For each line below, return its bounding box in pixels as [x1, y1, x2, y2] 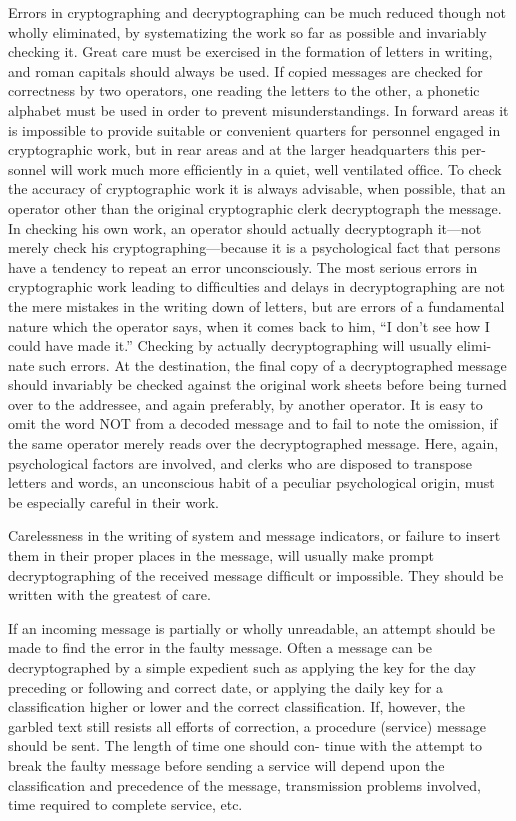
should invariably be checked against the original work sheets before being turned [8, 374, 507, 395]
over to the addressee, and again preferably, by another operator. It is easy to [8, 393, 483, 414]
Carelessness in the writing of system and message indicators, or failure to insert [8, 525, 501, 546]
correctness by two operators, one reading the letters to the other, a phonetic [8, 80, 480, 101]
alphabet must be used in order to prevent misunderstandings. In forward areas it [8, 99, 509, 120]
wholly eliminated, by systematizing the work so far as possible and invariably [8, 21, 487, 42]
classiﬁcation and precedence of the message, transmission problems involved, [8, 774, 481, 795]
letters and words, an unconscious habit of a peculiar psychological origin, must [8, 472, 495, 493]
